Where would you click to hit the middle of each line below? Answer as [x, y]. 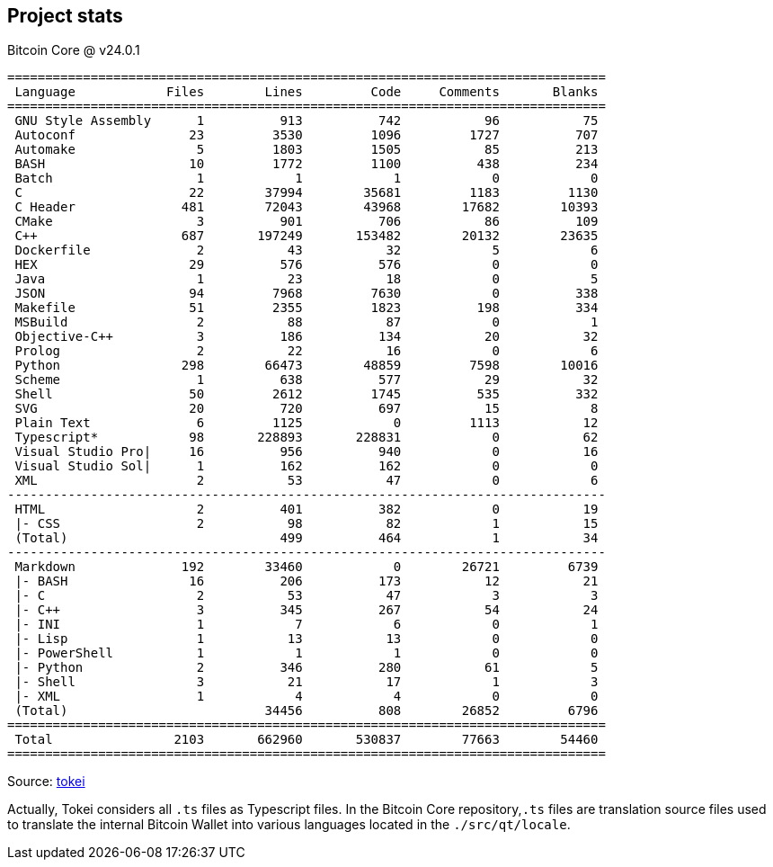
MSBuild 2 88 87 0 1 [307, 322]
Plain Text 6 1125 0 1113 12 [307, 423]
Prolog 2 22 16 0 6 [307, 351]
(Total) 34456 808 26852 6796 [307, 711]
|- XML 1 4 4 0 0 [307, 697]
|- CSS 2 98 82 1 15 [307, 524]
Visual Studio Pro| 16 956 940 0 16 [307, 452]
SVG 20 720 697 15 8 [307, 409]
